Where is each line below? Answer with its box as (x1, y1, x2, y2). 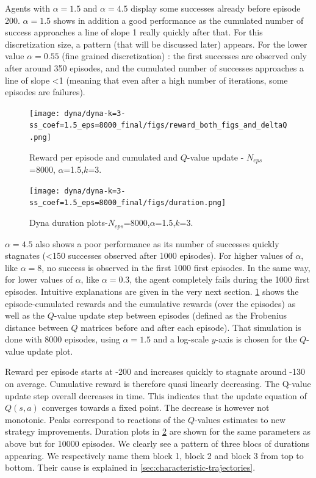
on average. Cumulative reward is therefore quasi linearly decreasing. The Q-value (5, 377, 311, 390)
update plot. (27, 344, 73, 357)
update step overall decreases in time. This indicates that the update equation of (5, 389, 307, 402)
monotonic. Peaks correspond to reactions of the (5, 413, 185, 425)
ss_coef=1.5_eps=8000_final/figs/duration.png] (29, 198, 226, 208)
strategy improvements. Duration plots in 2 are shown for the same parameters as (5, 425, 311, 438)
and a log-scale (153, 333, 209, 346)
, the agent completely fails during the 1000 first (129, 273, 310, 286)
